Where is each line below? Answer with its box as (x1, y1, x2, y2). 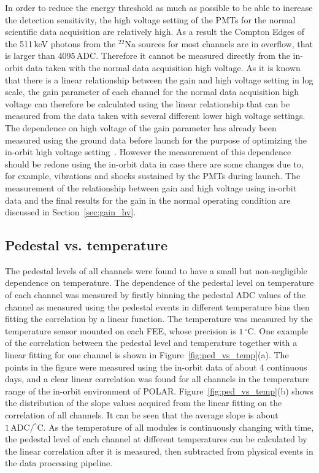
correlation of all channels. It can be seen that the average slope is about (5, 409, 279, 421)
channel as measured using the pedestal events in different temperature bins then (5, 300, 310, 313)
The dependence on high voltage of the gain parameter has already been (5, 121, 277, 134)
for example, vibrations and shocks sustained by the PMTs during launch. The (5, 169, 301, 182)
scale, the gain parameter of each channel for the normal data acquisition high (5, 85, 299, 98)
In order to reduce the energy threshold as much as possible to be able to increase (5, 1, 313, 13)
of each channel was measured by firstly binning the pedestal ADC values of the (5, 288, 306, 301)
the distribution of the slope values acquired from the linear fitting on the (5, 396, 282, 409)
